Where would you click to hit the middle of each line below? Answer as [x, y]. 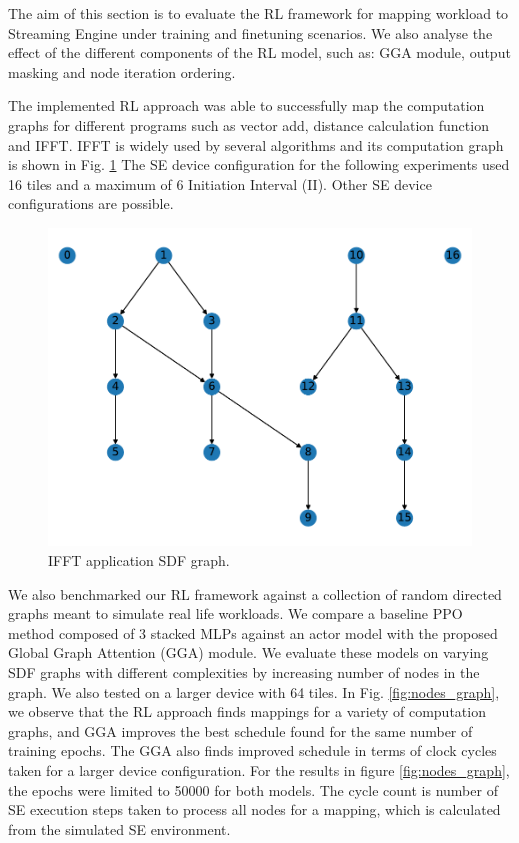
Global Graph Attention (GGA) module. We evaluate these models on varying [248, 652]
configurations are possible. [91, 203]
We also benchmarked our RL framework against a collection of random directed [255, 593]
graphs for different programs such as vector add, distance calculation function [248, 124]
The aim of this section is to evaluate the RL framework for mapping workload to [258, 13]
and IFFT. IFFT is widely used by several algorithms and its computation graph [256, 144]
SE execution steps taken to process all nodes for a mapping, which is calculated [254, 809]
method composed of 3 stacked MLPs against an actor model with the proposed [253, 632]
